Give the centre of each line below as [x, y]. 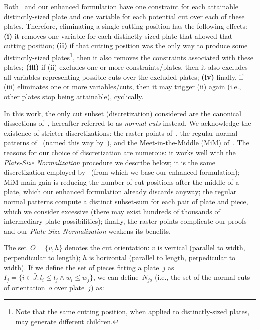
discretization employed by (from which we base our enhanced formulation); [122, 172]
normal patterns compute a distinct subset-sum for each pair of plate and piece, [126, 201]
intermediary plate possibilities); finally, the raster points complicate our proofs [125, 221]
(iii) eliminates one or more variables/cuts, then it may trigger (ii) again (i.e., [123, 87]
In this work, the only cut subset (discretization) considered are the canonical [123, 113]
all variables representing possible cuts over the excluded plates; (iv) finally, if [124, 77]
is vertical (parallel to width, [201, 248]
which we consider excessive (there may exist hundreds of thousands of [112, 211]
